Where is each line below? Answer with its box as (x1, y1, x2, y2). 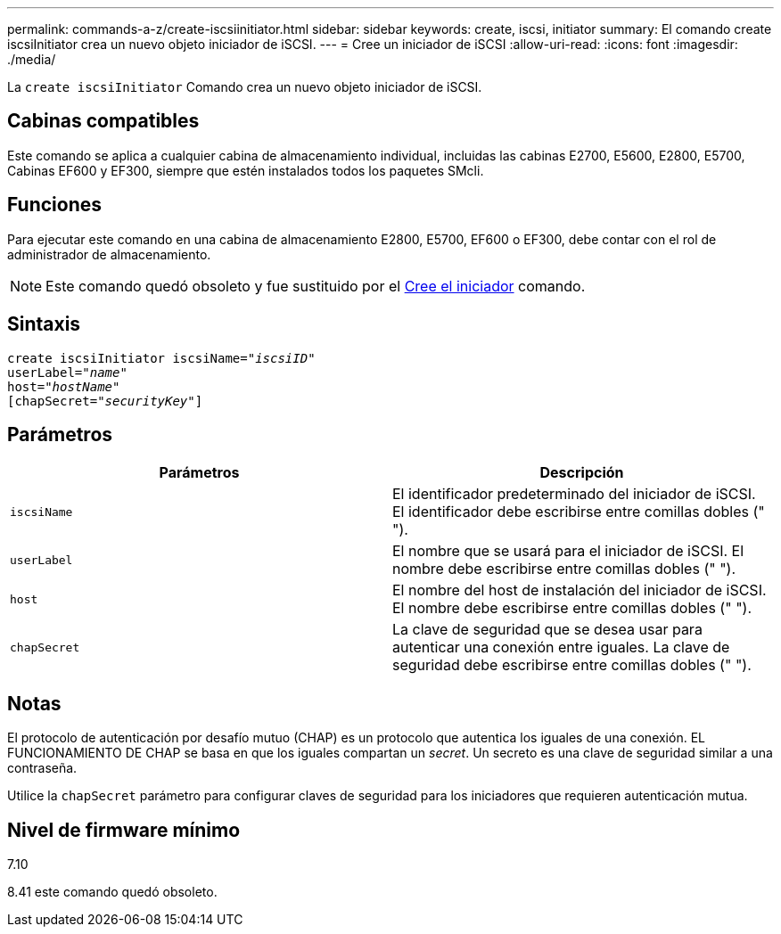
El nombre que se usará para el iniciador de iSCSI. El (392, 542, 744, 561)
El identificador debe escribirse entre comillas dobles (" (392, 503, 765, 521)
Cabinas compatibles (7, 110, 200, 133)
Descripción (539, 463, 624, 482)
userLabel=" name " (7, 365, 127, 380)
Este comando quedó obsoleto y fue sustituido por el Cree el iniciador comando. (45, 276, 586, 295)
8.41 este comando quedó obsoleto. (7, 884, 218, 900)
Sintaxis (7, 313, 81, 336)
